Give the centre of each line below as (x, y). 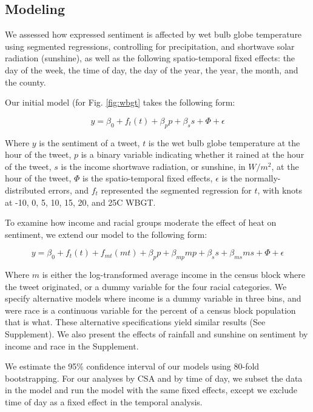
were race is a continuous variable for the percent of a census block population (150, 310)
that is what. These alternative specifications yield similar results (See (135, 322)
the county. (25, 82)
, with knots (280, 190)
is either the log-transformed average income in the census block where (174, 275)
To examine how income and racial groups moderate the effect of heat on (141, 222)
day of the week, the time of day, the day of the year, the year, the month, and (152, 69)
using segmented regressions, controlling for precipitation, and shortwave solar (150, 46)
